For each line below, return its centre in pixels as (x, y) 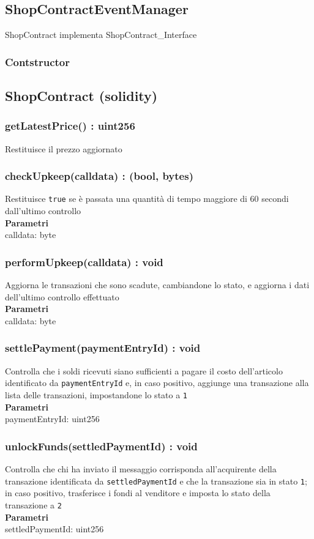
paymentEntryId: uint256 (52, 419)
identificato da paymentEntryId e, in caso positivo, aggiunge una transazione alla (157, 383)
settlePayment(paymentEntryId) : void (103, 348)
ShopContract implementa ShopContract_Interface (101, 35)
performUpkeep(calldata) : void (84, 262)
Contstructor (38, 61)
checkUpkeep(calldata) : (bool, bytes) (99, 176)
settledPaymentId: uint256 (54, 529)
